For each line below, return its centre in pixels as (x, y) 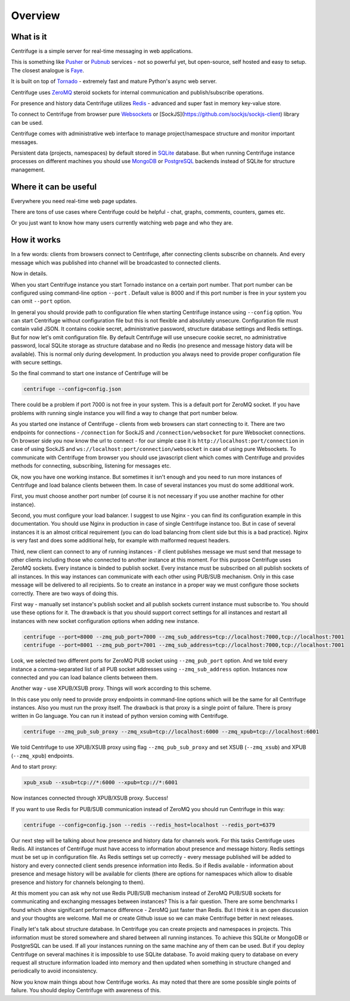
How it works (36, 240)
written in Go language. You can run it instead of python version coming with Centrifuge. (120, 716)
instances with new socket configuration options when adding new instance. (105, 621)
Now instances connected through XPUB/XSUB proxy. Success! (89, 798)
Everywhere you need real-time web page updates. (74, 201)
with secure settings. (37, 363)
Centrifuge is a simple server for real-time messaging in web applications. (102, 51)
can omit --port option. (41, 301)
